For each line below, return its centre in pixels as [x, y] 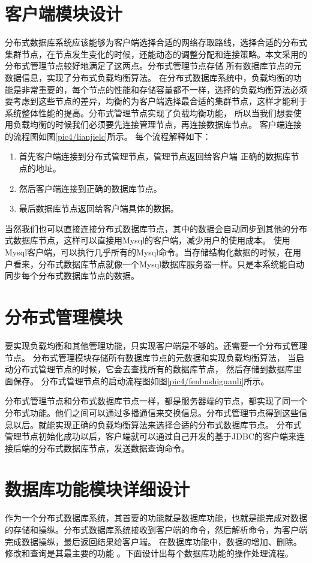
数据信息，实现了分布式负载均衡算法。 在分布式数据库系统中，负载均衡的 [149, 77]
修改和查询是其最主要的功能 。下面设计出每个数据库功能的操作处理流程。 [149, 553]
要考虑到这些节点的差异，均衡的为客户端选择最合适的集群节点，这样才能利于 [156, 101]
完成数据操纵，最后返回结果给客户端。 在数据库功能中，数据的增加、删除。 [153, 541]
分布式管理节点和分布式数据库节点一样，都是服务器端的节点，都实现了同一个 [156, 401]
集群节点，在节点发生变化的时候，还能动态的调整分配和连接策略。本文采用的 [156, 54]
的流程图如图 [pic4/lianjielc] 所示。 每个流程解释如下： [108, 136]
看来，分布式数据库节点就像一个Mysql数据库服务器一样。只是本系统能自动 [159, 264]
